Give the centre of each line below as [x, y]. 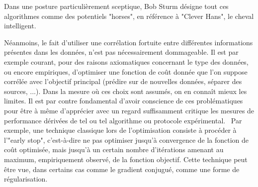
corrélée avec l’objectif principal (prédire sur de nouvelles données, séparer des [123, 81]
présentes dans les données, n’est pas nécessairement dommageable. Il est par [121, 52]
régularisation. [26, 179]
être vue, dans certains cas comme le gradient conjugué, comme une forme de [122, 169]
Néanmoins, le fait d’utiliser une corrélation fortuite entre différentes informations [129, 42]
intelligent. [20, 26]
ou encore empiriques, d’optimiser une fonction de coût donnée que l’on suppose [126, 71]
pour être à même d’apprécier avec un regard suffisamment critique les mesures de [129, 110]
